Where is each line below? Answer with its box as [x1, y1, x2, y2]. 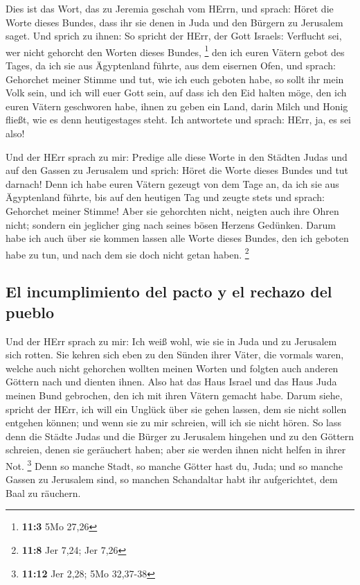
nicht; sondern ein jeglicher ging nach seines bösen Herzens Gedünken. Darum [6, 217, 336, 232]
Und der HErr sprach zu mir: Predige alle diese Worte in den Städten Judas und [6, 149, 348, 164]
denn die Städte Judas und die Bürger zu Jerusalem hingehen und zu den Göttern [6, 428, 354, 443]
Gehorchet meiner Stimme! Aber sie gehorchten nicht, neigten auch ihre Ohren [6, 203, 339, 218]
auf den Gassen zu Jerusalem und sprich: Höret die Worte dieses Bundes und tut [6, 163, 349, 177]
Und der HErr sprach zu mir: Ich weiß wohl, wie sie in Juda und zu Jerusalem [6, 333, 337, 348]
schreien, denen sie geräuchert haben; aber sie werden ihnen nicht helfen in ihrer [6, 442, 346, 457]
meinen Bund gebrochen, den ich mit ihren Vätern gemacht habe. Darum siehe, [6, 387, 343, 402]
